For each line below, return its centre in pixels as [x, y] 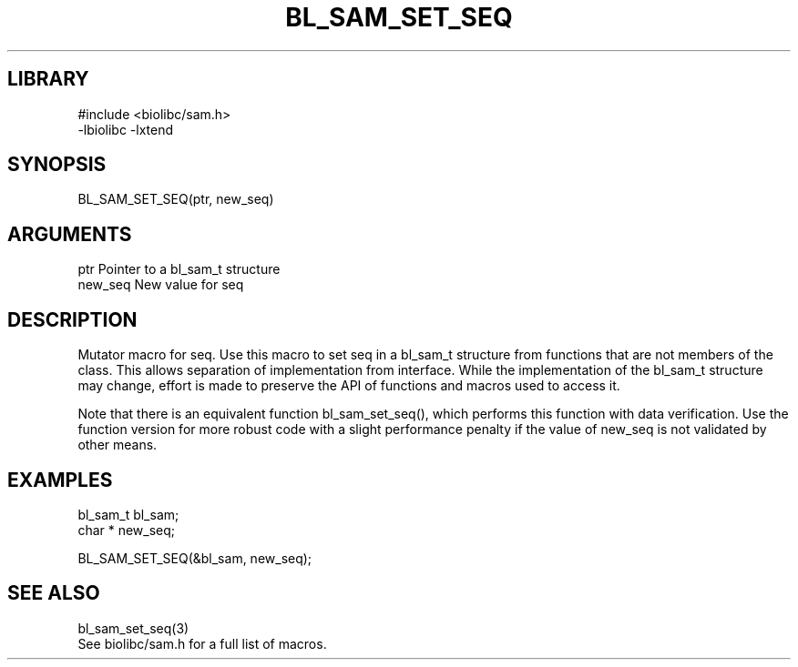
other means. [118, 445]
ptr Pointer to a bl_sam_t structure [179, 269]
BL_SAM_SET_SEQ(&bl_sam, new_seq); [195, 558]
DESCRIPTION [72, 319]
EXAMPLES [60, 480]
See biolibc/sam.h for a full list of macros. [202, 643]
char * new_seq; [127, 530]
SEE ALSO [54, 593]
